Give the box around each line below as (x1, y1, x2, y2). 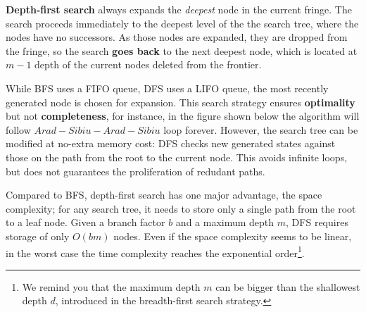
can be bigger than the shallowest (215, 279, 360, 294)
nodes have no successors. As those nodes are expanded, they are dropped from (6, 30, 348, 44)
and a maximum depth (175, 215, 274, 230)
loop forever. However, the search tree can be (163, 122, 358, 137)
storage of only (6, 228, 70, 243)
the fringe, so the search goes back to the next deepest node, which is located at (6, 43, 358, 58)
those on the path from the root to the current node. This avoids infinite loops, (6, 149, 348, 164)
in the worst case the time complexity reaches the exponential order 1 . (6, 243, 305, 260)
